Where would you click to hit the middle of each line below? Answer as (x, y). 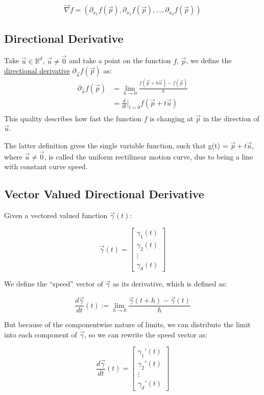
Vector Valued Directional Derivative (104, 194)
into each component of (41, 334)
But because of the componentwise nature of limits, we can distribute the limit (127, 324)
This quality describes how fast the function (73, 118)
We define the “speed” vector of (54, 284)
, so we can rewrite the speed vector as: (146, 334)
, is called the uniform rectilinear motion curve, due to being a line (149, 156)
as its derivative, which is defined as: (170, 284)
